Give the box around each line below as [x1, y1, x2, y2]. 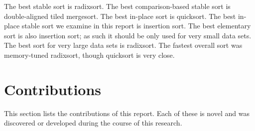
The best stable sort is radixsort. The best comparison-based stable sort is [4, 1, 231, 11]
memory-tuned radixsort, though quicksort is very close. [4, 49, 175, 60]
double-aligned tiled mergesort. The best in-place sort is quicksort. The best [4, 10, 236, 21]
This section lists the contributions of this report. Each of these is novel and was [4, 108, 250, 118]
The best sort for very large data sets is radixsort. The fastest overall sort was [4, 40, 243, 50]
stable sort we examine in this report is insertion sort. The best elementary [21, 20, 251, 31]
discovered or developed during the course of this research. [4, 118, 182, 128]
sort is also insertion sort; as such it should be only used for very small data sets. [4, 30, 252, 40]
